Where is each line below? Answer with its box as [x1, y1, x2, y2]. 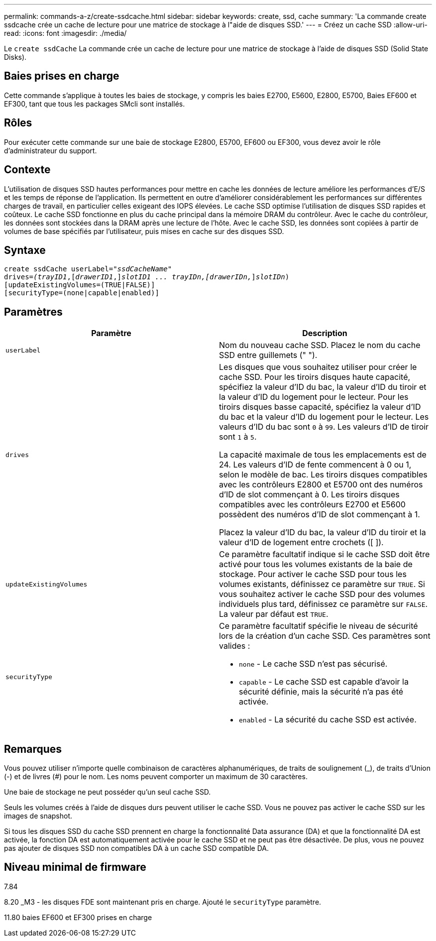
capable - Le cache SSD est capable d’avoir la [239, 677, 409, 687]
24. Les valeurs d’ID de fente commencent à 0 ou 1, [219, 460, 412, 470]
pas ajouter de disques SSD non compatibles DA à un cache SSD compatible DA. [4, 844, 269, 853]
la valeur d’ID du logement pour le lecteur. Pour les [219, 392, 409, 402]
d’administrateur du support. [4, 146, 97, 155]
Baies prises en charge [4, 70, 119, 83]
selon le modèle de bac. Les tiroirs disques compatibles [219, 470, 428, 480]
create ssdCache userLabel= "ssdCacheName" [4, 265, 172, 273]
